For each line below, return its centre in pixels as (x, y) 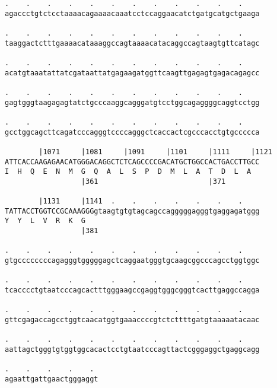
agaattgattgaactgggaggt (52, 379)
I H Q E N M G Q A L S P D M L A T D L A (128, 172)
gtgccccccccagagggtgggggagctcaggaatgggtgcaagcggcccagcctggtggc (132, 261)
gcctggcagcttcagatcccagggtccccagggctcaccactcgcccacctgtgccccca (132, 132)
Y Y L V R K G (45, 221)
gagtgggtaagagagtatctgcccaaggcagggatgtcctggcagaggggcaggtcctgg (132, 102)
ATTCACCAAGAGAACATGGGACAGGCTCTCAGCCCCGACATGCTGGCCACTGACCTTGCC (132, 162)
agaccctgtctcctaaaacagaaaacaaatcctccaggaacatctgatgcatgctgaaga (132, 13)
